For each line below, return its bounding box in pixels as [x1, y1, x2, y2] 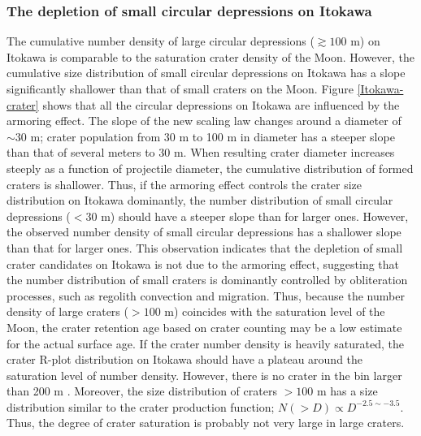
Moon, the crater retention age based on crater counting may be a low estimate [7, 318, 402, 335]
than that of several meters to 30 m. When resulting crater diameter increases [7, 144, 395, 161]
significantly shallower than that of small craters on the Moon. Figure [7, 80, 354, 97]
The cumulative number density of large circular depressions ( [7, 32, 315, 50]
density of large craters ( [7, 303, 128, 320]
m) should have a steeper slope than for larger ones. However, [101, 207, 409, 224]
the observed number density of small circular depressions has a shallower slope [7, 223, 401, 240]
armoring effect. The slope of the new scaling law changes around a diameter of [7, 112, 401, 129]
